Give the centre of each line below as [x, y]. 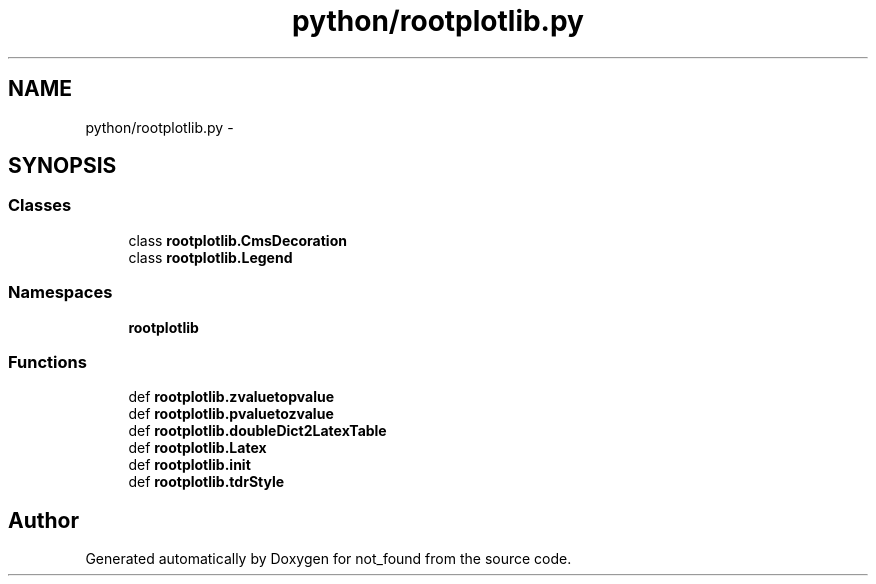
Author [43, 520]
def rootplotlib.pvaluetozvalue [231, 414]
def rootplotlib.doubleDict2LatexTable [257, 431]
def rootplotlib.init [189, 465]
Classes [40, 205]
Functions [47, 361]
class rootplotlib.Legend [210, 257]
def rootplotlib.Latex [197, 448]
